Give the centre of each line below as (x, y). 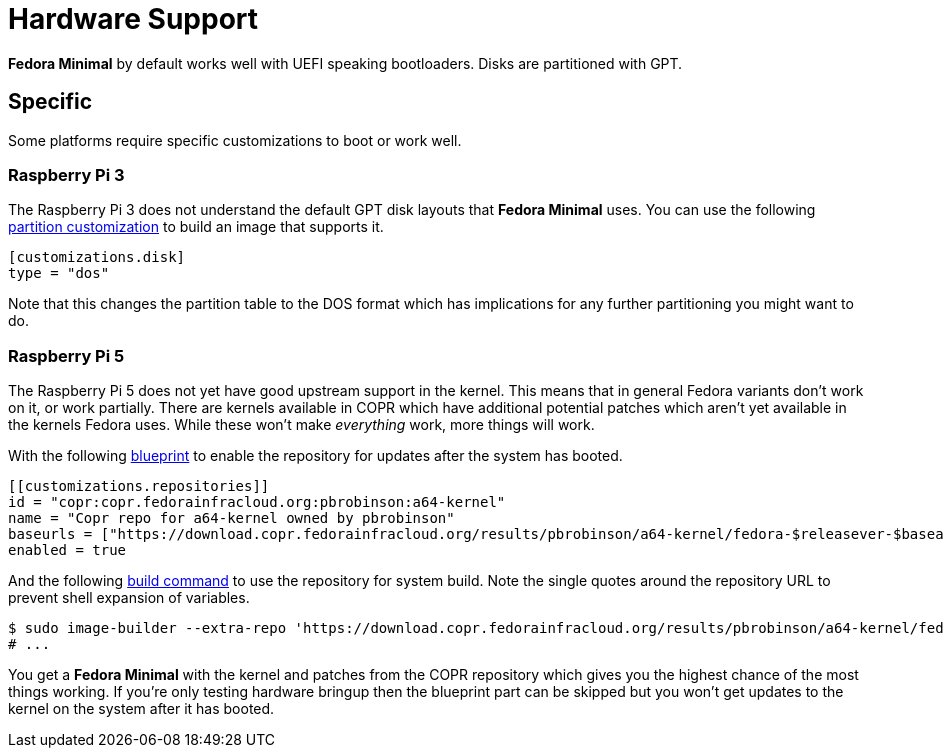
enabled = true (67, 550)
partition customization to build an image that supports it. (196, 227)
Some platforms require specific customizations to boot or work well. (235, 140)
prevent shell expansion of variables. (129, 598)
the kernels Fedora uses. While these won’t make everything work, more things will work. (301, 425)
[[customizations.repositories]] (139, 486)
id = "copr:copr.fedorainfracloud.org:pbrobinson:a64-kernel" (257, 502)
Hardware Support (133, 19)
